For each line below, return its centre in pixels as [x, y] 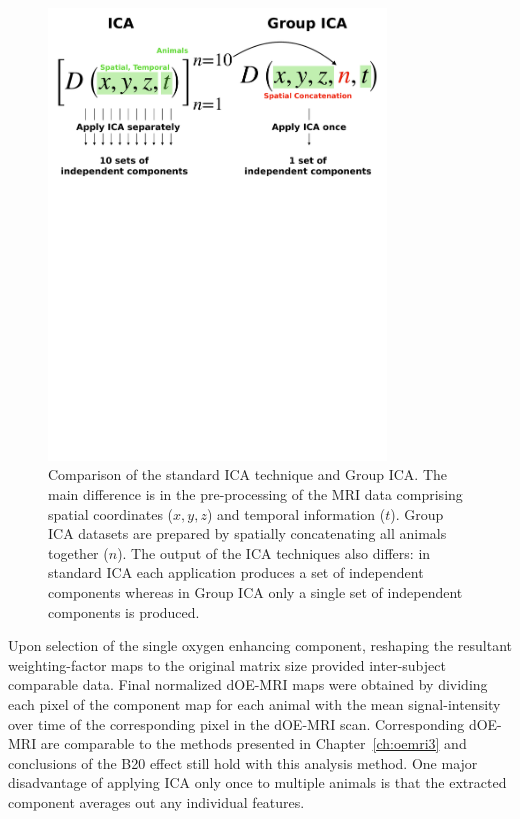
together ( [78, 552]
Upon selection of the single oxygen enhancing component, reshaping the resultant [260, 645]
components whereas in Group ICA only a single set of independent [255, 591]
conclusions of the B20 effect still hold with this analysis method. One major [243, 762]
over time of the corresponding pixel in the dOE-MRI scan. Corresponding [236, 723]
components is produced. [124, 611]
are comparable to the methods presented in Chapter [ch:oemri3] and [253, 743]
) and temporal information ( [296, 513]
